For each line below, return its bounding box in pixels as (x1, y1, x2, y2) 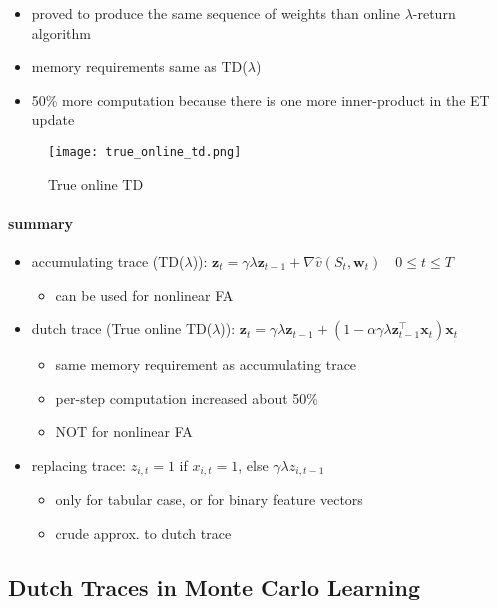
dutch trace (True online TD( (31, 318, 213, 339)
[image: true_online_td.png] (48, 144, 242, 159)
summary (8, 212, 74, 233)
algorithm (31, 22, 91, 43)
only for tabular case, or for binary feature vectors (55, 489, 363, 510)
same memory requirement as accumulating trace (55, 354, 357, 375)
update (31, 109, 75, 130)
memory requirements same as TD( (31, 56, 248, 77)
